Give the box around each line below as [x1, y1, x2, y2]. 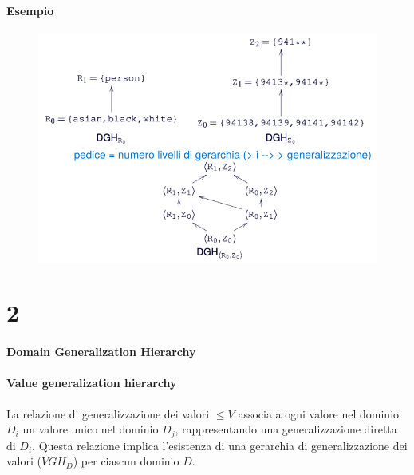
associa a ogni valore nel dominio [238, 405, 400, 422]
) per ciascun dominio [73, 453, 179, 469]
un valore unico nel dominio [22, 421, 159, 437]
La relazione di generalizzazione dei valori [6, 405, 210, 422]
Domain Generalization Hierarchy [6, 343, 196, 360]
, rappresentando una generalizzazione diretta [175, 421, 397, 437]
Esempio [6, 2, 54, 18]
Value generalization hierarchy [6, 374, 177, 391]
